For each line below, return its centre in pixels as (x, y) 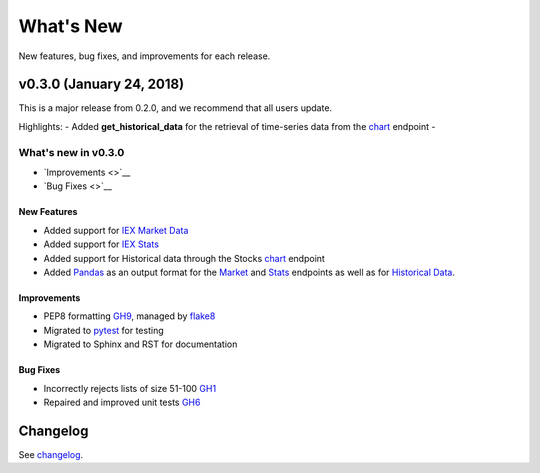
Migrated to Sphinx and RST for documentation (140, 344)
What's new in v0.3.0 (71, 152)
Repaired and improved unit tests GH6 (122, 402)
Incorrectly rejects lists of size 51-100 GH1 (130, 388)
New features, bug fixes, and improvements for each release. (144, 56)
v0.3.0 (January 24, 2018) (101, 84)
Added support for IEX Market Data (116, 230)
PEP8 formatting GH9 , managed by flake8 (129, 316)
